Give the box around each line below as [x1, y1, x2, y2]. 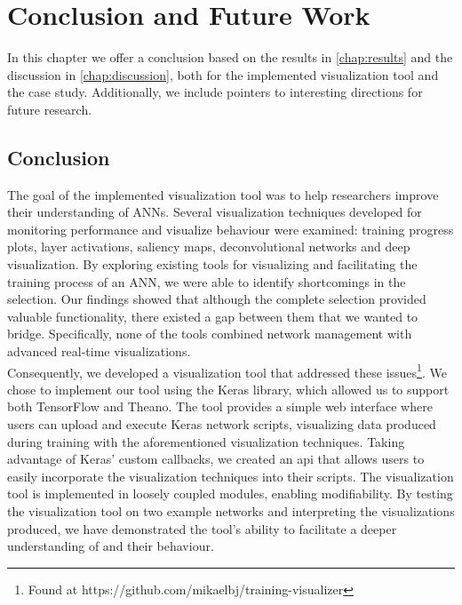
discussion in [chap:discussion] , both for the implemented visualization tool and [7, 65, 439, 84]
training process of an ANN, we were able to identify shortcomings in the [7, 272, 406, 291]
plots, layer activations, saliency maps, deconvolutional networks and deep [7, 237, 410, 256]
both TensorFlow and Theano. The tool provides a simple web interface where [7, 397, 433, 416]
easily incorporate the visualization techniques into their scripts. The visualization [7, 466, 454, 485]
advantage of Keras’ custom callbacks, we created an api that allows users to [7, 450, 425, 468]
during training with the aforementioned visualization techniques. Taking [7, 432, 405, 450]
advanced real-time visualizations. [7, 342, 191, 361]
